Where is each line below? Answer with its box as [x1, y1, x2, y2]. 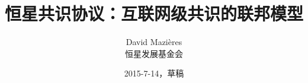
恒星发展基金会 [125, 47, 183, 59]
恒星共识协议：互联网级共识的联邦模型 [5, 1, 304, 25]
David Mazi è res [126, 36, 182, 48]
